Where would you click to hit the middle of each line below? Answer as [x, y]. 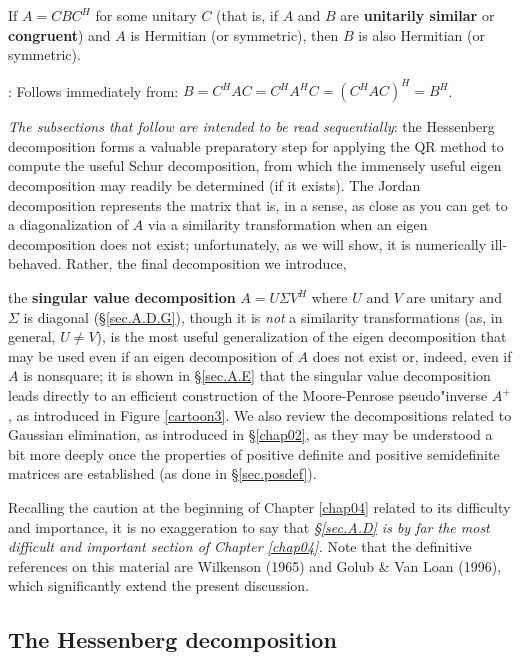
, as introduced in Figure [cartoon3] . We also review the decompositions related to [260, 414]
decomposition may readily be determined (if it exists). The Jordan [214, 185]
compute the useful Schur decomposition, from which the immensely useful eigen [255, 165]
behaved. [35, 263]
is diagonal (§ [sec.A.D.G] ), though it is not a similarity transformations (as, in [263, 316]
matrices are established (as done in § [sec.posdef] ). [162, 473]
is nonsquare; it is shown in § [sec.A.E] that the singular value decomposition [257, 375]
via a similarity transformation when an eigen [288, 224]
